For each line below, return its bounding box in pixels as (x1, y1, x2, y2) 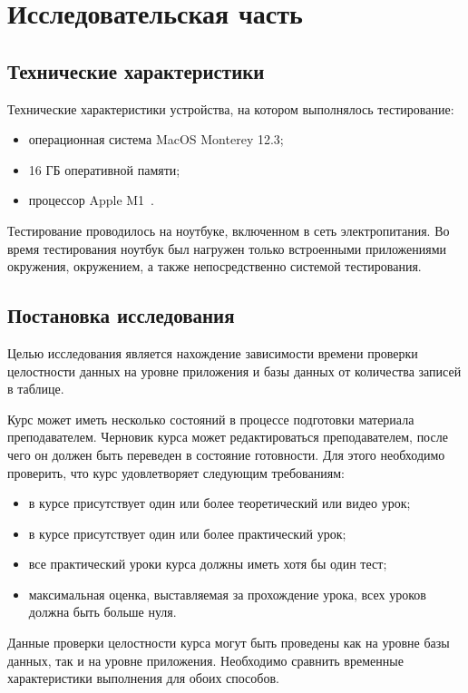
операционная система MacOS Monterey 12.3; (28, 130, 284, 149)
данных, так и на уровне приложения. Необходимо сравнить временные (7, 650, 404, 669)
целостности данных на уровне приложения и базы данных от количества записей (7, 361, 462, 380)
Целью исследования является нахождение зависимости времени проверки (7, 343, 418, 362)
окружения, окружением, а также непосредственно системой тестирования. (7, 257, 422, 276)
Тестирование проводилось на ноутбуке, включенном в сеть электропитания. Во (7, 220, 450, 239)
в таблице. (7, 379, 64, 398)
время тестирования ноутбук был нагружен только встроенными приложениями (7, 239, 447, 258)
